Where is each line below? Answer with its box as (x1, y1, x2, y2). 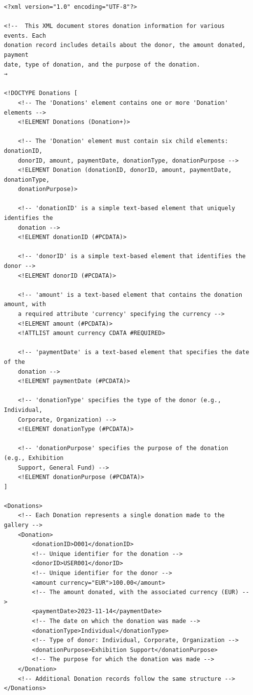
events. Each (4, 32, 46, 39)
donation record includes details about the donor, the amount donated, (4, 42, 246, 49)
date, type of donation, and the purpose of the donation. (4, 61, 200, 68)
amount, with (4, 301, 46, 308)
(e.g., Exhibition (4, 454, 64, 461)
